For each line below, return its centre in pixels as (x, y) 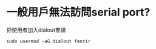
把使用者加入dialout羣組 (36, 30)
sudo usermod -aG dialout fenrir (49, 41)
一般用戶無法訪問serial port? (78, 12)
